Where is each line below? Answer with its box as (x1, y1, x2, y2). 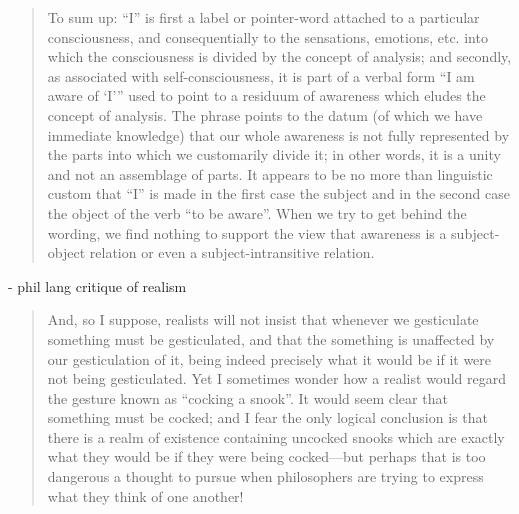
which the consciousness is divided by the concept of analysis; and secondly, (47, 46, 512, 67)
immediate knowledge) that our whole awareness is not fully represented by (47, 124, 510, 145)
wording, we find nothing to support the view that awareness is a (47, 222, 447, 243)
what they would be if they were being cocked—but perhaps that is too (47, 446, 486, 467)
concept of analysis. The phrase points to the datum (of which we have (47, 104, 483, 125)
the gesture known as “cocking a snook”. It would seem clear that (47, 387, 448, 408)
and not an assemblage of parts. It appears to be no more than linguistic (47, 163, 493, 184)
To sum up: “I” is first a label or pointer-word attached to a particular (47, 7, 480, 27)
